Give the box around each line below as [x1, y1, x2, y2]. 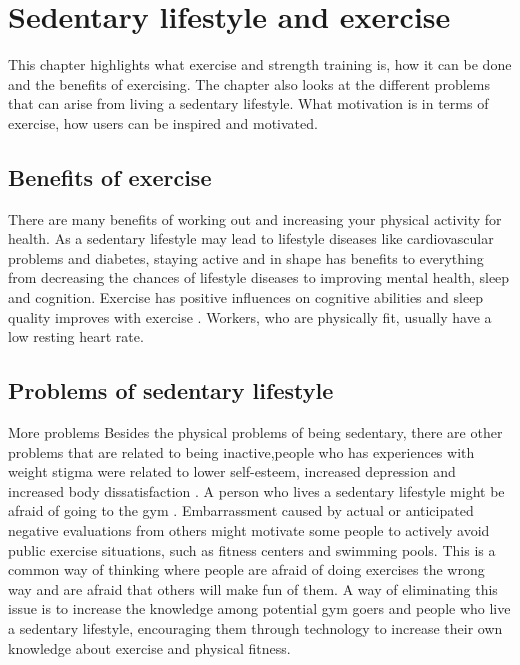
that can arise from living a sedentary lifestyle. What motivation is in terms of [8, 93, 489, 114]
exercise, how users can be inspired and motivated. [8, 112, 318, 133]
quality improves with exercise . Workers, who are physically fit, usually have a [8, 306, 492, 327]
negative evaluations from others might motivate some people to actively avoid [8, 520, 490, 541]
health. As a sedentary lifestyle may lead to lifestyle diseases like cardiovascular [8, 228, 494, 249]
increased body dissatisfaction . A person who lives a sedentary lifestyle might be [8, 480, 505, 501]
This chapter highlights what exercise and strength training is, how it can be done [8, 54, 512, 75]
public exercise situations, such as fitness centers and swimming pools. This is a [8, 539, 496, 560]
